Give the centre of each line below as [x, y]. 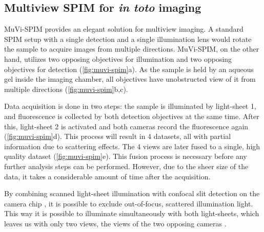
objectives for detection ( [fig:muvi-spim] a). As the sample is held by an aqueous [129, 69]
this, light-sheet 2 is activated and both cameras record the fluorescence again [126, 126]
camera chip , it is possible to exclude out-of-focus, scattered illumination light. [129, 203]
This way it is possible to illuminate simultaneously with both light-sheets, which [132, 213]
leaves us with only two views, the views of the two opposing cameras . [115, 223]
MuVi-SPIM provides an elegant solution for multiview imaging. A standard [124, 29]
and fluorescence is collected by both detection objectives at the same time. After [132, 116]
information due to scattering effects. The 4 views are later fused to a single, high [132, 146]
